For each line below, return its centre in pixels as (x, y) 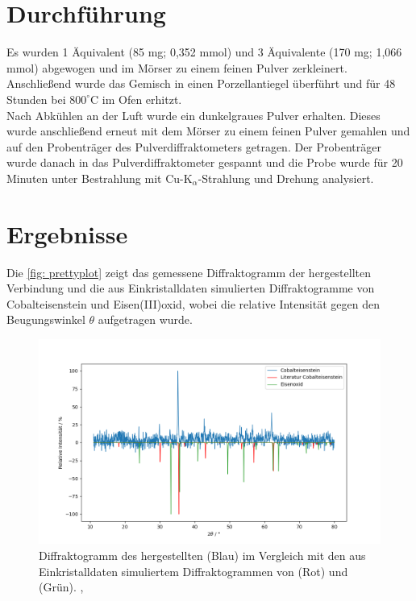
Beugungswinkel (46, 319)
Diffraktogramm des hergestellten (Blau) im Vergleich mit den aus (202, 555)
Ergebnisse (67, 233)
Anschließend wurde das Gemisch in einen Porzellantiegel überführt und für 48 (201, 83)
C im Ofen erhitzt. (136, 99)
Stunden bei (36, 99)
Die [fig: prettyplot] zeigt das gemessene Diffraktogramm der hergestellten (189, 272)
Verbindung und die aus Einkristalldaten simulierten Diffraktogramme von (191, 288)
